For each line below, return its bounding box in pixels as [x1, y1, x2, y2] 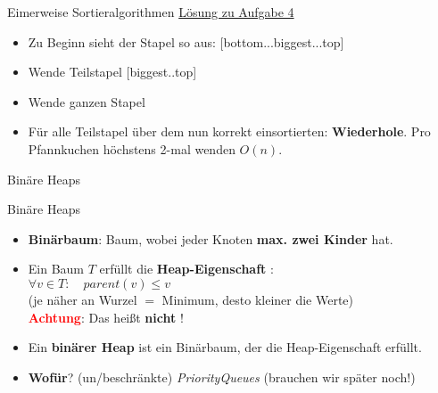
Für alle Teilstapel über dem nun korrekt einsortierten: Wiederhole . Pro [28, 122, 431, 141]
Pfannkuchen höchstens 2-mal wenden [28, 139, 236, 158]
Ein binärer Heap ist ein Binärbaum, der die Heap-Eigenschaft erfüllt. [28, 338, 422, 356]
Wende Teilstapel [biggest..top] [28, 62, 197, 81]
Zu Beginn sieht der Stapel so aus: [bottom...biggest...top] [28, 32, 344, 51]
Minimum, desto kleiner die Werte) [161, 290, 354, 308]
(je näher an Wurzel [28, 290, 137, 308]
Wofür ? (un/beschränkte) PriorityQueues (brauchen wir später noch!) [28, 367, 416, 386]
